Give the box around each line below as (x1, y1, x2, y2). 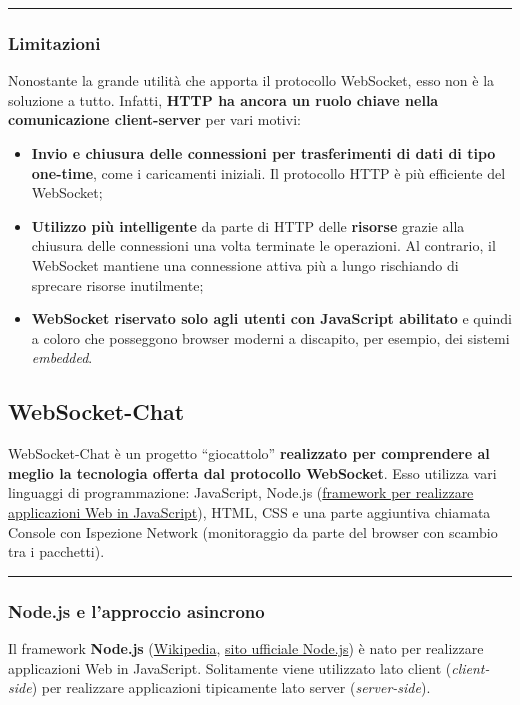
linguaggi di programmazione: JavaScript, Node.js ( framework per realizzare (8, 482, 474, 503)
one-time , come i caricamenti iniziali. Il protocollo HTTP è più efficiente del (31, 162, 506, 183)
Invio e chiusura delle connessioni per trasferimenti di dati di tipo (31, 143, 496, 163)
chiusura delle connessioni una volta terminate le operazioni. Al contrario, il (31, 235, 496, 256)
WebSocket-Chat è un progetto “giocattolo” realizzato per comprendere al (8, 443, 490, 464)
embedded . (31, 347, 93, 368)
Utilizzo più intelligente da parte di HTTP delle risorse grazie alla (31, 215, 465, 236)
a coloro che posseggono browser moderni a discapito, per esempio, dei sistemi (31, 327, 510, 348)
